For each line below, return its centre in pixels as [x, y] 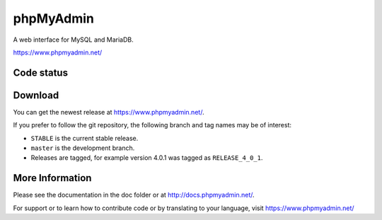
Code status [41, 73]
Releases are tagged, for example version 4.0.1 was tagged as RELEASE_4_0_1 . [147, 158]
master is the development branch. [83, 148]
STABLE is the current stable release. [85, 138]
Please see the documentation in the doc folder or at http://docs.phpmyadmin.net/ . [134, 195]
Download [36, 95]
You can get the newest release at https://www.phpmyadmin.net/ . [109, 112]
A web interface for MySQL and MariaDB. [73, 40]
